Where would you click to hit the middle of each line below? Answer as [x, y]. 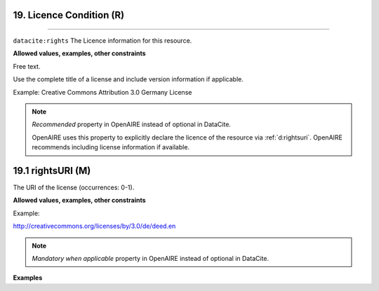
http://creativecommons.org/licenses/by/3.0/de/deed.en [94, 226]
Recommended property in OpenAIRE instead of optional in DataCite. [132, 124]
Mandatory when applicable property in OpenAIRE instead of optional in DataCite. [151, 258]
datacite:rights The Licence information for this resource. [102, 41]
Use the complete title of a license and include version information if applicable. [128, 79]
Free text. [27, 66]
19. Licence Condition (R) [69, 15]
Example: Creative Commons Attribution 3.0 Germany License [102, 92]
